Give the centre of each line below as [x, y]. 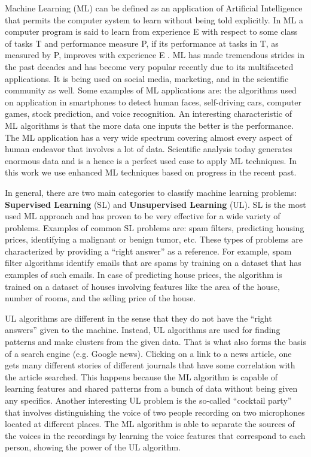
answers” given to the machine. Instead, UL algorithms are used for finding [143, 330]
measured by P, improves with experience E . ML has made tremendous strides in [155, 55]
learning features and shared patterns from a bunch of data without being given [151, 388]
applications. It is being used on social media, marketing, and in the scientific [147, 78]
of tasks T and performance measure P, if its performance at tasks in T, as [142, 43]
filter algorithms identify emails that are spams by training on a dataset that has [153, 263]
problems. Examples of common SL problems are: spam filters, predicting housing [155, 227]
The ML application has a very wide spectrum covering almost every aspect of [149, 137]
